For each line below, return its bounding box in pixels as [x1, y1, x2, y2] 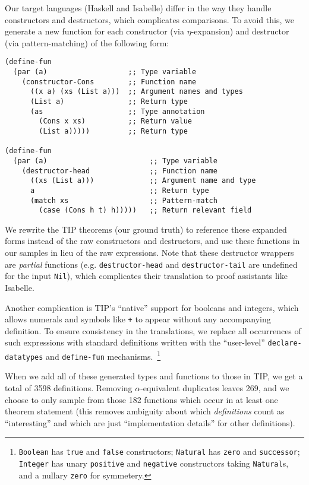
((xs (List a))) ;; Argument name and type [30, 176, 256, 185]
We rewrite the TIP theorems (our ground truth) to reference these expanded [5, 223, 287, 235]
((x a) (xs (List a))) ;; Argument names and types [30, 87, 243, 96]
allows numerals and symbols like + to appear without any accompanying [5, 313, 271, 325]
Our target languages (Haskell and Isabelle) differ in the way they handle [5, 2, 272, 14]
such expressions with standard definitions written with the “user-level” [5, 336, 265, 348]
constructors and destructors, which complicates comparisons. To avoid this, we [5, 13, 294, 26]
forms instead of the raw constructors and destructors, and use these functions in [5, 234, 300, 247]
